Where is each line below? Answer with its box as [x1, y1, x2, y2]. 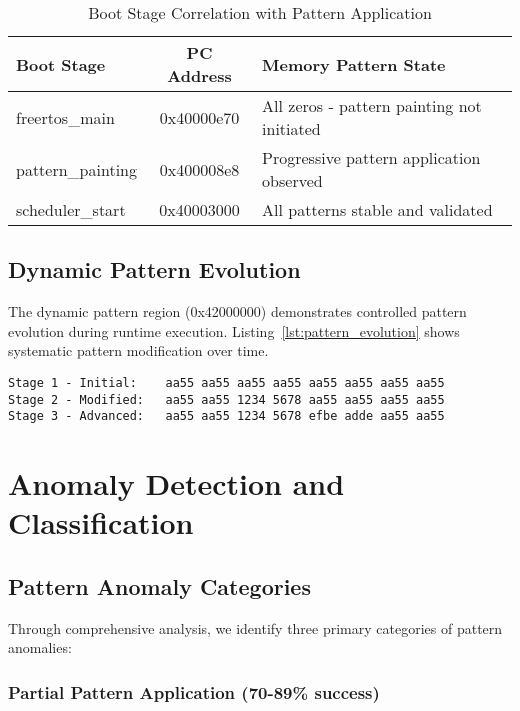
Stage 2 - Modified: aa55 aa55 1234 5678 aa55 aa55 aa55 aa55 [8, 392, 445, 407]
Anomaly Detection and [8, 463, 345, 504]
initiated [262, 117, 321, 140]
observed [262, 169, 323, 192]
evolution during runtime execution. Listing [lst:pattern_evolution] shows [8, 320, 460, 341]
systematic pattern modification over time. [8, 340, 269, 361]
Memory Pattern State [262, 52, 446, 76]
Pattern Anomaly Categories [8, 570, 311, 601]
